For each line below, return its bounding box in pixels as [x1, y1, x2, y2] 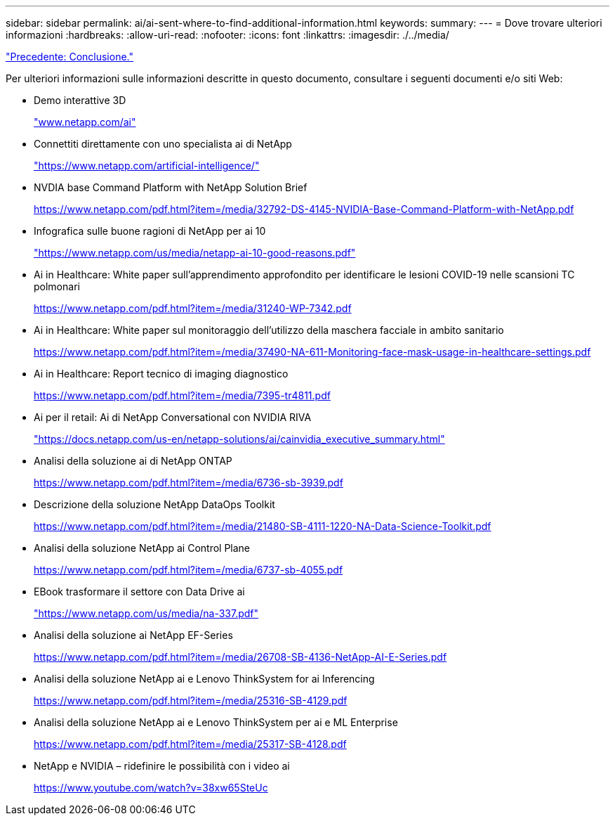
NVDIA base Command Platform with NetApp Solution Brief [34, 181, 307, 193]
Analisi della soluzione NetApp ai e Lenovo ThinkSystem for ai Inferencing [34, 673, 375, 685]
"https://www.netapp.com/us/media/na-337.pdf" [34, 607, 259, 619]
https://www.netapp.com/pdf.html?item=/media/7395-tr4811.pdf [34, 389, 331, 401]
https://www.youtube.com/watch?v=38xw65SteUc [34, 782, 268, 794]
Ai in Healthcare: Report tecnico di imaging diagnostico [34, 368, 289, 380]
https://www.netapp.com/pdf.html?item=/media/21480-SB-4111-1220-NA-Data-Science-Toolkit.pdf [34, 520, 491, 532]
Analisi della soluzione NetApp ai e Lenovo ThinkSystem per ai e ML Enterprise [34, 716, 398, 728]
